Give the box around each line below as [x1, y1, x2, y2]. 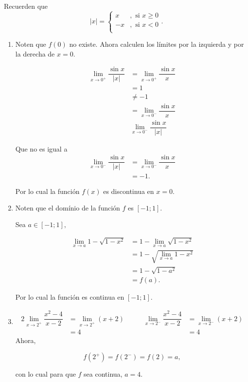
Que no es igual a [15, 143, 68, 153]
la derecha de [15, 48, 55, 58]
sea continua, [84, 369, 123, 379]
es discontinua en [103, 186, 154, 196]
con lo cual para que [15, 369, 76, 379]
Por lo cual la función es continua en [15, 292, 124, 302]
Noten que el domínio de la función [15, 203, 120, 213]
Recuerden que [4, 1, 48, 11]
